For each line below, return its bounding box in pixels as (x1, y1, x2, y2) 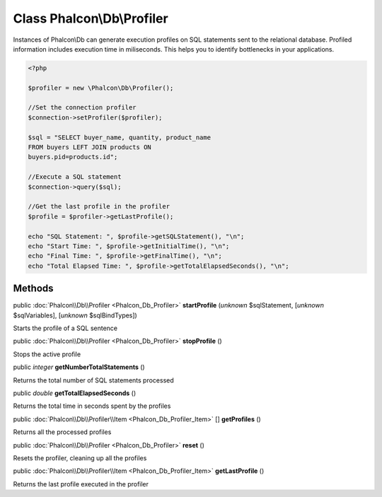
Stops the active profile (13, 350, 81, 358)
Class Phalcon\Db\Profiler (13, 11, 169, 26)
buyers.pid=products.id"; (28, 153, 118, 161)
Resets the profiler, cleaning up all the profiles (13, 453, 147, 462)
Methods (13, 283, 54, 295)
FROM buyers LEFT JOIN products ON (28, 144, 151, 151)
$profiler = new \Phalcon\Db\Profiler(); (28, 83, 174, 92)
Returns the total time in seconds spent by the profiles (13, 402, 171, 410)
